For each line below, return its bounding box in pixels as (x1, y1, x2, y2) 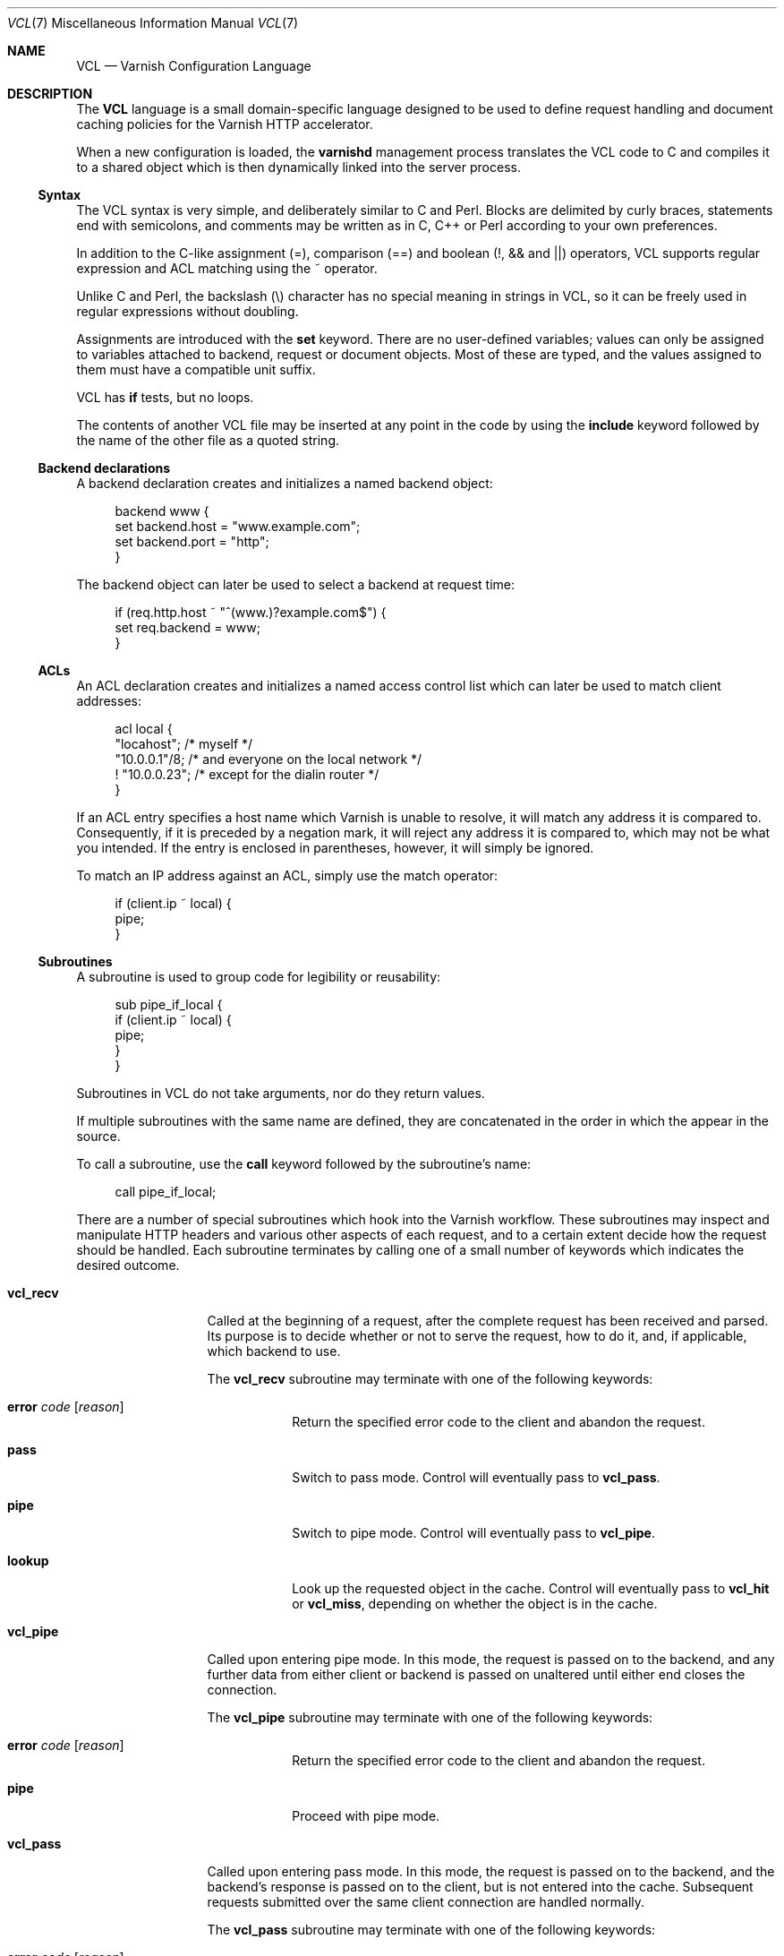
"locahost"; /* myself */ (115, 736, 253, 751)
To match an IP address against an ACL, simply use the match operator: (76, 868, 499, 883)
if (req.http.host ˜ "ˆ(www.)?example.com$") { (115, 605, 387, 620)
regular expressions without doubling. (76, 304, 299, 319)
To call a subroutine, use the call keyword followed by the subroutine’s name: (76, 1156, 532, 1171)
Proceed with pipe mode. (292, 1808, 440, 1823)
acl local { (115, 721, 173, 736)
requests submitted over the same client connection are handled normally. (207, 1894, 645, 1909)
